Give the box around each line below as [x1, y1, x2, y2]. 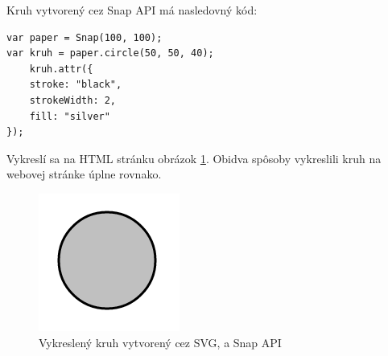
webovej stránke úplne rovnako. [6, 166, 162, 182]
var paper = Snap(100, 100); [6, 31, 163, 43]
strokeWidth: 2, [29, 94, 117, 106]
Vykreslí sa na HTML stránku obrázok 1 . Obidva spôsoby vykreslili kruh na [6, 149, 382, 166]
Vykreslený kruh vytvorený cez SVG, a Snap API [39, 333, 282, 350]
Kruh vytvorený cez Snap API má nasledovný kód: [6, 2, 258, 18]
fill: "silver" [29, 110, 110, 122]
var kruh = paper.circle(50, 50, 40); [6, 47, 214, 59]
